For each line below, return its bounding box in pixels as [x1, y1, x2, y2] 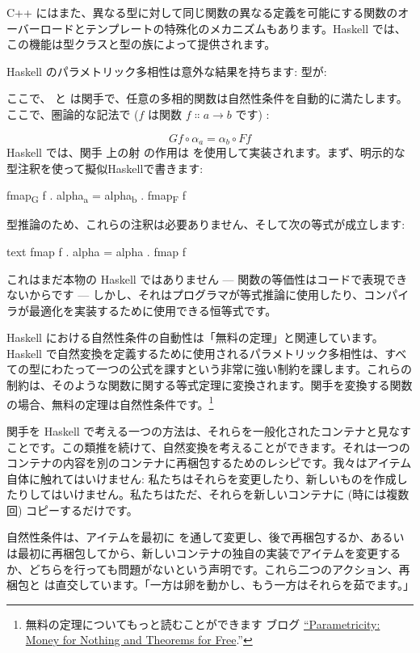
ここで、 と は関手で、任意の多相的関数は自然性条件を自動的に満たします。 [6, 90, 408, 107]
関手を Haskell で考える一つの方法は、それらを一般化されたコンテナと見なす [6, 422, 411, 439]
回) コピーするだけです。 [6, 501, 138, 518]
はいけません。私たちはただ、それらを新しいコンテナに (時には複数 [51, 486, 409, 503]
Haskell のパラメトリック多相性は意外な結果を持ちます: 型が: [6, 62, 327, 79]
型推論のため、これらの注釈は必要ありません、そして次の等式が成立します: [6, 216, 405, 233]
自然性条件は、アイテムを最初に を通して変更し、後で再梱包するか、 [6, 529, 371, 546]
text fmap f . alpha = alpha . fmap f [6, 242, 187, 259]
